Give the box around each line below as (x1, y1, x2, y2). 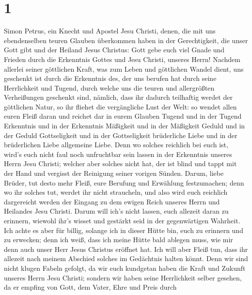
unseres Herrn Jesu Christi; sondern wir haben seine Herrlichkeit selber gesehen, (4, 272, 242, 282)
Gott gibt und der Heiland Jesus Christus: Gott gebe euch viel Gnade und (4, 45, 225, 55)
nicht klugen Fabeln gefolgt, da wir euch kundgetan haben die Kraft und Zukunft (4, 263, 246, 273)
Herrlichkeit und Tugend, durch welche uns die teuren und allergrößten (4, 82, 215, 93)
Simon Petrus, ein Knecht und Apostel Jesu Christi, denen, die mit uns (4, 26, 216, 36)
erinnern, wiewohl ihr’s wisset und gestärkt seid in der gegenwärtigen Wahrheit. (4, 216, 240, 225)
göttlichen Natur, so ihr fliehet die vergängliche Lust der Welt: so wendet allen (4, 101, 237, 111)
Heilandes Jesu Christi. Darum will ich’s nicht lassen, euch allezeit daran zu (4, 206, 229, 216)
